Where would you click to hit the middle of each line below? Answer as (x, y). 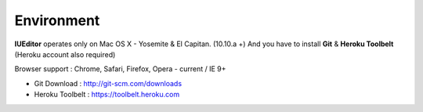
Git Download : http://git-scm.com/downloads (108, 83)
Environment (57, 20)
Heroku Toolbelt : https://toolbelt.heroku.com (107, 95)
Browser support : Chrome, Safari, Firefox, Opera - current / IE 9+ (120, 69)
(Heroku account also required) (65, 54)
